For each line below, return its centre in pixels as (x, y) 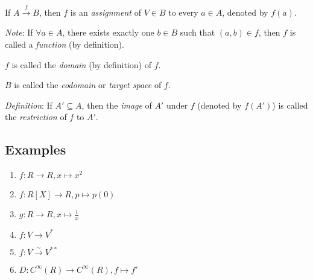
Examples (36, 149)
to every (183, 12)
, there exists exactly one (108, 32)
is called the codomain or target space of (88, 85)
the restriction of (36, 117)
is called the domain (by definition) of (82, 64)
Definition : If (29, 105)
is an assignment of (106, 12)
